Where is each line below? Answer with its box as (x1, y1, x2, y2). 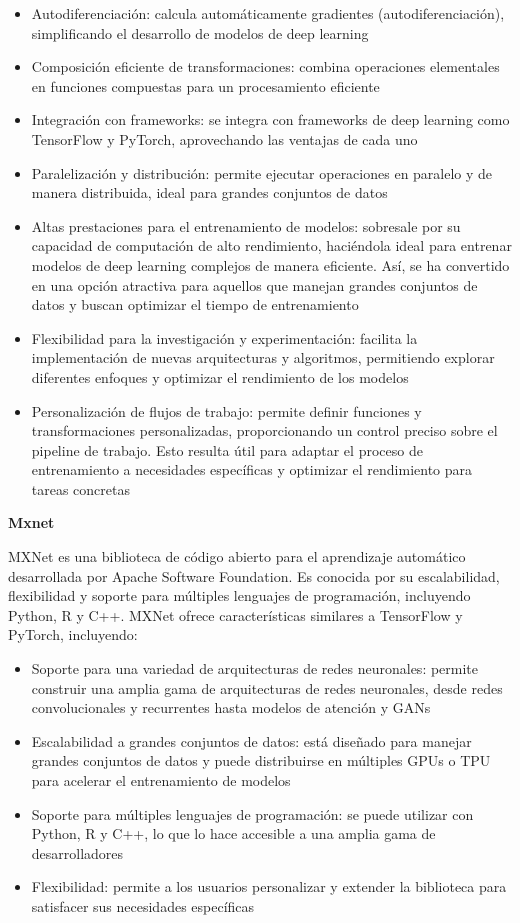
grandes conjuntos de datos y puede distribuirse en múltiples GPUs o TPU (31, 750, 491, 771)
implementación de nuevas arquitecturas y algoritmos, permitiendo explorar (31, 347, 495, 368)
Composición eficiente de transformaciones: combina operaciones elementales (31, 56, 500, 77)
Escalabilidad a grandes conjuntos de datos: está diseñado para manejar (31, 730, 472, 751)
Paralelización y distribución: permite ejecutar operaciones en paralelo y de (31, 162, 493, 183)
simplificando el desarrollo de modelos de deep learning (31, 22, 369, 43)
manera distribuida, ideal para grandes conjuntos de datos (31, 182, 388, 203)
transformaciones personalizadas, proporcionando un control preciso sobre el (31, 420, 498, 441)
